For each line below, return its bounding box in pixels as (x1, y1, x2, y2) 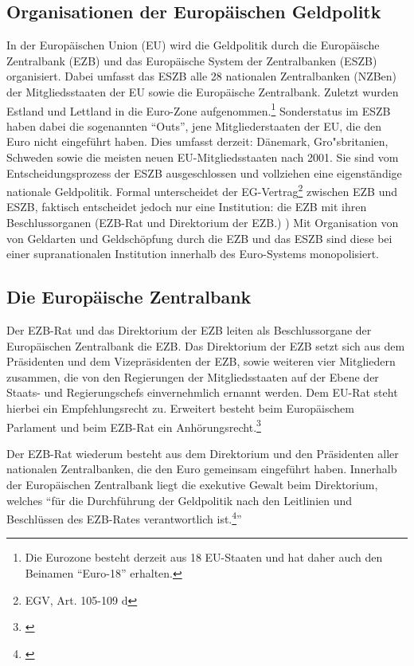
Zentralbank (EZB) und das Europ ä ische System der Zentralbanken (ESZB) (6, 52, 377, 69)
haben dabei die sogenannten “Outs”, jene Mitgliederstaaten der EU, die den (6, 117, 382, 134)
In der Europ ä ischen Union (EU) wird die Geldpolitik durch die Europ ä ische (6, 37, 380, 53)
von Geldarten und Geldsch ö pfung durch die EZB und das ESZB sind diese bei (6, 229, 393, 246)
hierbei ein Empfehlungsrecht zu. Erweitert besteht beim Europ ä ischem (6, 400, 354, 416)
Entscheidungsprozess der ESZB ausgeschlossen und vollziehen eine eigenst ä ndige (6, 164, 402, 181)
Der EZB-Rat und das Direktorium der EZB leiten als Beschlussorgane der (6, 322, 372, 339)
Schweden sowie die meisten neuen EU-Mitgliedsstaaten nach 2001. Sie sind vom (6, 149, 399, 166)
